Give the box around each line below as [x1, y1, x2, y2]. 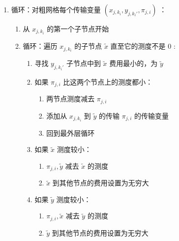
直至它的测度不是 [110, 41, 166, 51]
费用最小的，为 [109, 58, 158, 68]
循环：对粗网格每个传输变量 [11, 4, 101, 14]
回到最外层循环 [46, 127, 95, 138]
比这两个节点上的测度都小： [63, 76, 153, 87]
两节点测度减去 [46, 93, 95, 104]
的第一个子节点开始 [47, 24, 109, 33]
